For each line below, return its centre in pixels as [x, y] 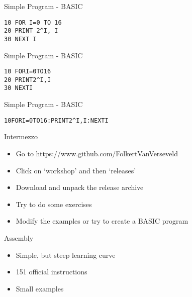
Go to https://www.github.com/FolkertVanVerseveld [97, 153]
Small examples [40, 288]
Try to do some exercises [54, 204]
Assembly [19, 237]
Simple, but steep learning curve [66, 255]
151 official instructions [52, 272]
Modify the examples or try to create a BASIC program [102, 221]
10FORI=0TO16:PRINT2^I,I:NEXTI [56, 120]
